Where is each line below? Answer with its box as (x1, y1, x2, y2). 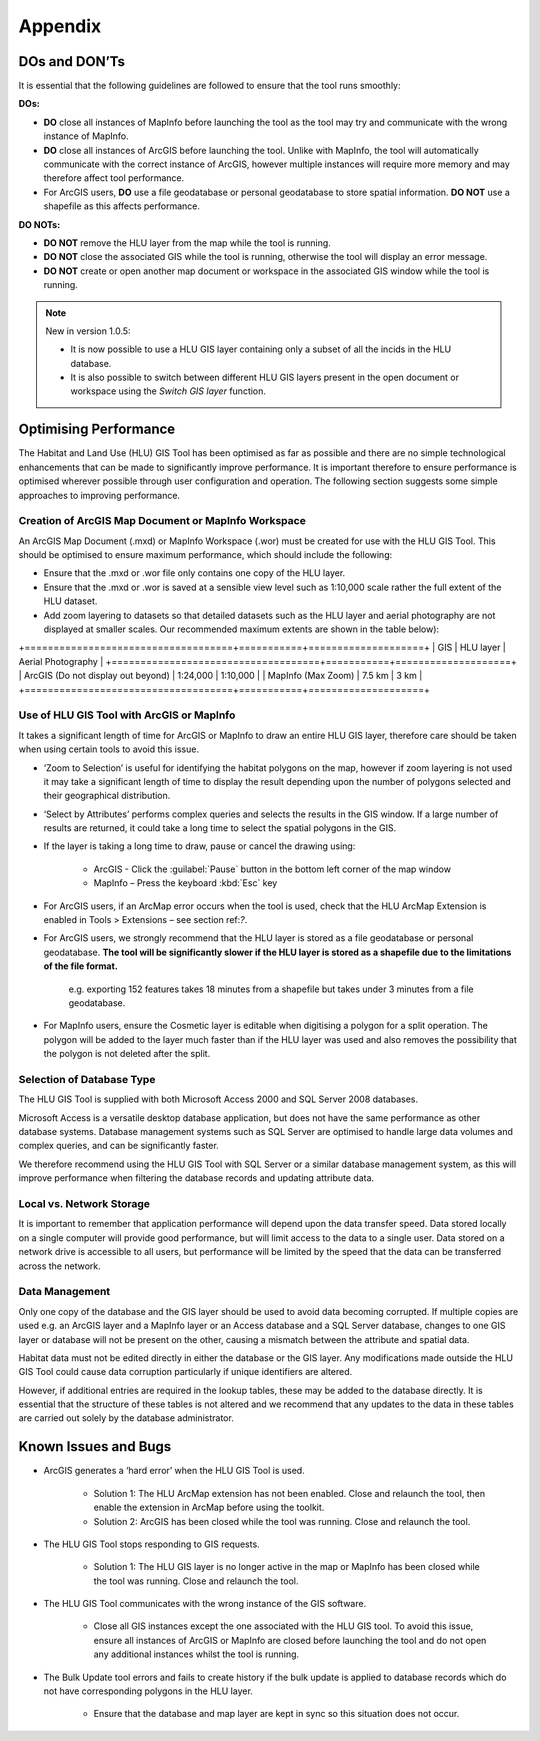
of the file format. (43, 960, 119, 972)
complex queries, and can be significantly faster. (18, 1140, 219, 1152)
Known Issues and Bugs (18, 1438, 172, 1455)
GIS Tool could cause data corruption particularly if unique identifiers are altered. (18, 1366, 353, 1378)
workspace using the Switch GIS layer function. (70, 385, 267, 397)
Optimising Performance (18, 421, 176, 438)
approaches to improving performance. (18, 489, 180, 501)
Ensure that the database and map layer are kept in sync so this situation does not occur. (93, 1708, 460, 1720)
